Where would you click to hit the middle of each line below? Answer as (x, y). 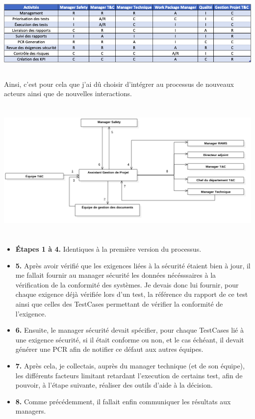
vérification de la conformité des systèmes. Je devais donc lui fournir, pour (127, 284)
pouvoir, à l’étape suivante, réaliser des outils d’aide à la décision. (114, 385)
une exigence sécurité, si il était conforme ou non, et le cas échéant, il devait (130, 339)
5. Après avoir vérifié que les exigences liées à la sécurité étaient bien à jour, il (133, 265)
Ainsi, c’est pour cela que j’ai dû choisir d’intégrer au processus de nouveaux (119, 84)
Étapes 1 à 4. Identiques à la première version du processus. (108, 249)
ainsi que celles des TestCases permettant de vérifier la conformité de (119, 304)
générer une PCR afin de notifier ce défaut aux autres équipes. (109, 349)
